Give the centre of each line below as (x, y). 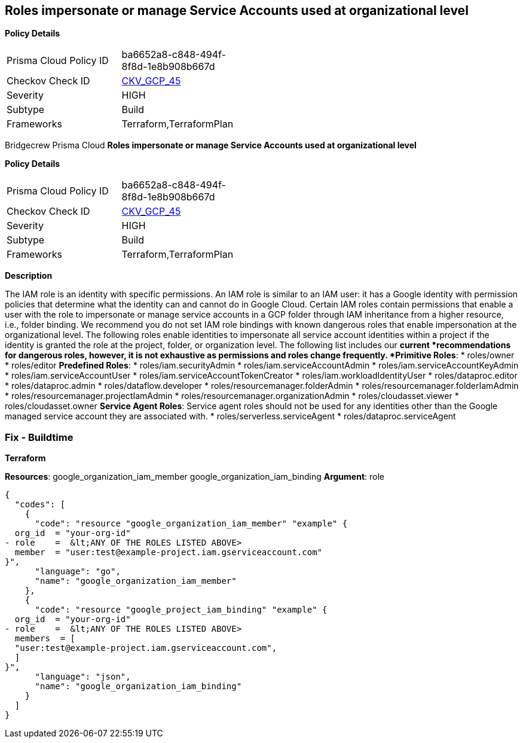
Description (29, 276)
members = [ (45, 639)
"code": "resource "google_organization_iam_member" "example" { (191, 524)
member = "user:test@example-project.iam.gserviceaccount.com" (169, 552)
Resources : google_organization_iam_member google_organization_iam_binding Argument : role (195, 477)
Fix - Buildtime (39, 437)
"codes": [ (40, 505)
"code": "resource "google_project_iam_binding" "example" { (181, 610)
